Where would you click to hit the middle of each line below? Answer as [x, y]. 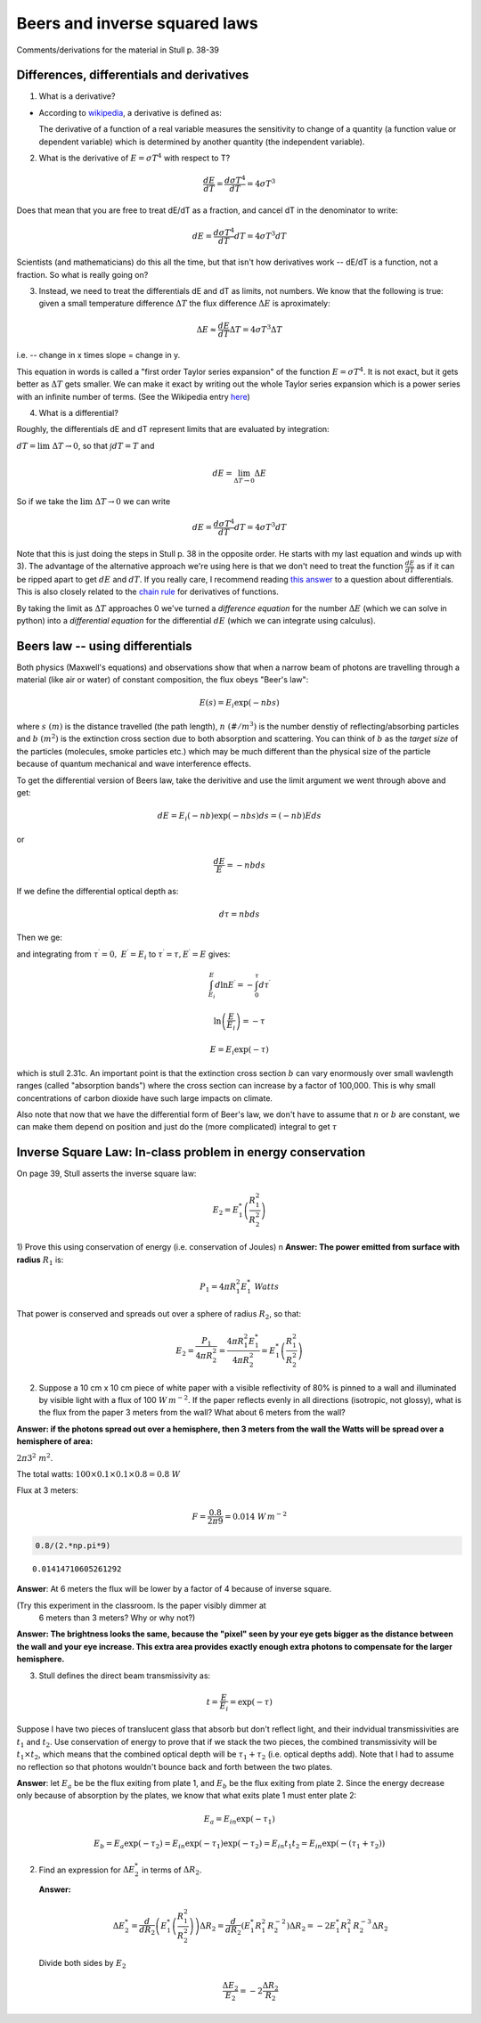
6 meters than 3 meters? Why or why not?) [117, 1618]
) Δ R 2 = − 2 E [311, 1927]
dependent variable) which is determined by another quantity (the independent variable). [202, 142]
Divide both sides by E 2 [82, 1964]
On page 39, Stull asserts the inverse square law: [106, 1174]
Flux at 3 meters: [48, 1490]
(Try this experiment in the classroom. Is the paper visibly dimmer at [141, 1605]
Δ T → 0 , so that [80, 445]
